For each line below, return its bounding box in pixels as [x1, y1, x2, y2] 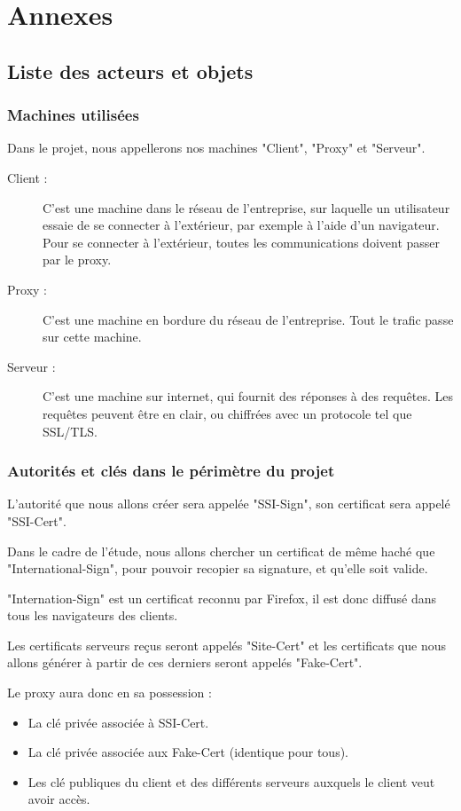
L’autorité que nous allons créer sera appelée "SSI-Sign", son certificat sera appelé [7, 494, 450, 513]
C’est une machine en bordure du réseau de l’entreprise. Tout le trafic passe [43, 310, 454, 328]
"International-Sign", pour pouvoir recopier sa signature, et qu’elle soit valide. [7, 559, 428, 578]
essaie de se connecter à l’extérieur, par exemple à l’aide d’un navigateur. [43, 216, 440, 234]
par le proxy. [43, 250, 112, 269]
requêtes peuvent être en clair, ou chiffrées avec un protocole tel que [43, 404, 412, 422]
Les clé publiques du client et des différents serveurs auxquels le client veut [27, 772, 435, 791]
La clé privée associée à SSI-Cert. [27, 713, 209, 731]
